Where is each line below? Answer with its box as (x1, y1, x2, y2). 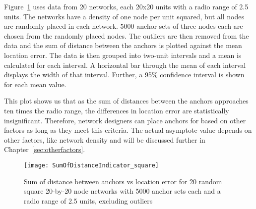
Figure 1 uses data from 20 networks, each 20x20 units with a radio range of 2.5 (4, 1, 249, 11)
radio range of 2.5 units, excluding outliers (24, 195, 153, 206)
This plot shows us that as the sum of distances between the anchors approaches (4, 96, 249, 106)
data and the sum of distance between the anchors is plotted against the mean (4, 40, 242, 51)
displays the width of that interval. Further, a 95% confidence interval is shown (4, 69, 245, 80)
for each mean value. (4, 79, 66, 89)
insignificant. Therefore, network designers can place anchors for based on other (4, 115, 246, 125)
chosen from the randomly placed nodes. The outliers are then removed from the (4, 30, 249, 41)
